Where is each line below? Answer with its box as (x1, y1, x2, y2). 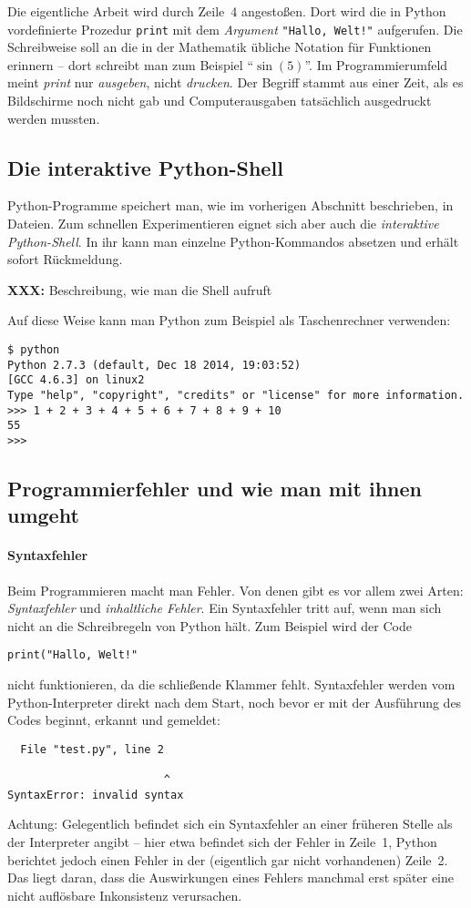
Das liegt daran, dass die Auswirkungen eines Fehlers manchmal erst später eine (7, 868, 454, 887)
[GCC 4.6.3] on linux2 (7, 373, 145, 387)
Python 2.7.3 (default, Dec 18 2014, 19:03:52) (7, 358, 302, 372)
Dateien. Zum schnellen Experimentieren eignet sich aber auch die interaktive (7, 214, 439, 233)
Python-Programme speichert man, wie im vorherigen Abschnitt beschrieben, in (7, 196, 454, 215)
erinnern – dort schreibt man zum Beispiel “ (7, 55, 253, 74)
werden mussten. (7, 108, 100, 128)
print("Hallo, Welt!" (7, 648, 138, 662)
